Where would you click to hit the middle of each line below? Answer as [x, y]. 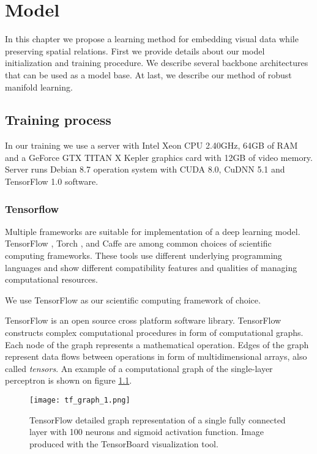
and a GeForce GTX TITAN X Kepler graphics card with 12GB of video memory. [159, 157]
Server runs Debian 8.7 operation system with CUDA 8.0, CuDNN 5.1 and [145, 169]
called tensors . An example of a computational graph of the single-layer [139, 368]
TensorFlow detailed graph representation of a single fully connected [158, 419]
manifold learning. [39, 87]
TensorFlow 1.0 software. [52, 181]
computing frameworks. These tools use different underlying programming [144, 255]
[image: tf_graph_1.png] [80, 400]
